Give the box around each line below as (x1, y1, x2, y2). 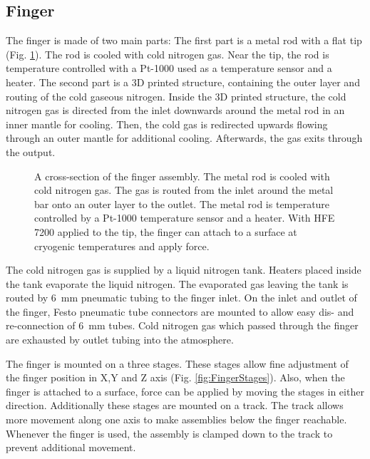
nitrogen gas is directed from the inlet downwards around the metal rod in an (6, 103, 345, 118)
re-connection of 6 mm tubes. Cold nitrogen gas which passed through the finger (6, 318, 359, 333)
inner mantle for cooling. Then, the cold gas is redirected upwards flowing (6, 116, 328, 131)
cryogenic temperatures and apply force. (34, 238, 210, 253)
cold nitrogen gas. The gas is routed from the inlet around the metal (34, 182, 334, 197)
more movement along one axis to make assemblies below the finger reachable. (6, 412, 347, 427)
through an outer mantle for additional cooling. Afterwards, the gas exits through (6, 130, 363, 145)
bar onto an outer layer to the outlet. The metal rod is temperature (34, 196, 330, 211)
